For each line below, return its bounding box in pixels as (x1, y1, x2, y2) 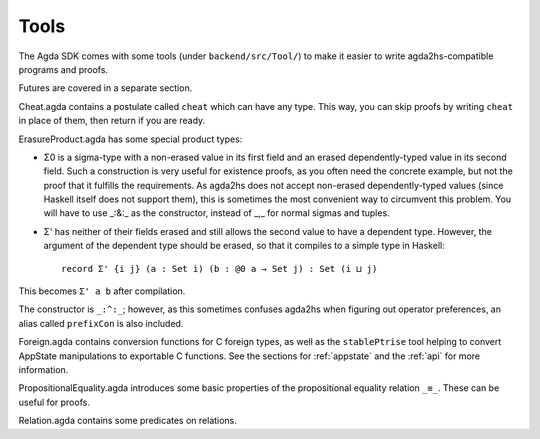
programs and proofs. (18, 63, 109, 75)
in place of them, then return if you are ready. (18, 115, 206, 127)
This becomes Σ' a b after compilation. (18, 285, 186, 297)
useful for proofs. (18, 396, 90, 408)
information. (18, 363, 69, 375)
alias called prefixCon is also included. (18, 317, 184, 329)
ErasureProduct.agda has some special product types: (18, 133, 243, 145)
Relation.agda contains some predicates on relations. (18, 415, 237, 427)
